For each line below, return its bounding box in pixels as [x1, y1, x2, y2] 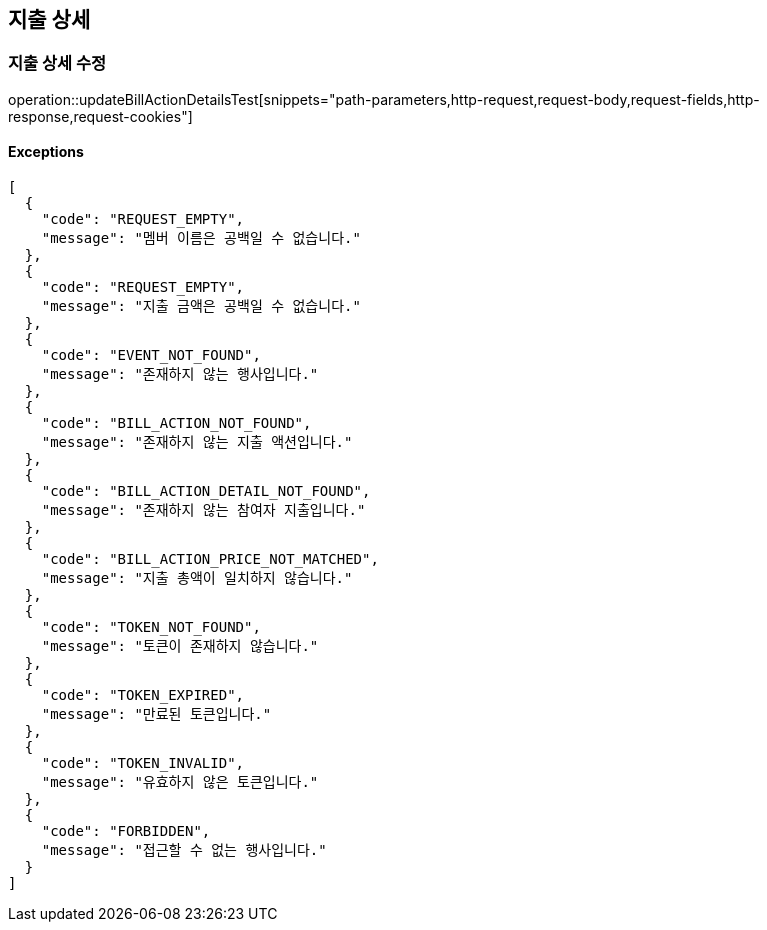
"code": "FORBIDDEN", [41, 823, 211, 840]
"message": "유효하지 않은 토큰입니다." [41, 774, 319, 791]
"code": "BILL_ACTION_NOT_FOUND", [41, 415, 312, 432]
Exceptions [8, 143, 84, 161]
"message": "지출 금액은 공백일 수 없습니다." [41, 298, 361, 315]
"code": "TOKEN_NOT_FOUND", [41, 619, 261, 636]
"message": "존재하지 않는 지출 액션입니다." [41, 434, 353, 451]
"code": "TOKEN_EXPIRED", [41, 687, 245, 704]
